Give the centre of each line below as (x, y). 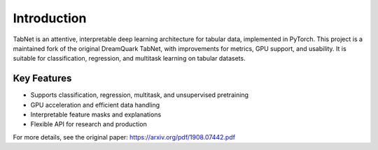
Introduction (50, 18)
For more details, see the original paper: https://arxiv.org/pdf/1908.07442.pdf (124, 137)
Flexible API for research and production (89, 124)
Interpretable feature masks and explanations (96, 114)
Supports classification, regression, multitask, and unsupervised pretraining (139, 95)
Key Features (42, 78)
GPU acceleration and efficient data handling (95, 105)
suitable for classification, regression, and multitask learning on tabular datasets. (129, 59)
